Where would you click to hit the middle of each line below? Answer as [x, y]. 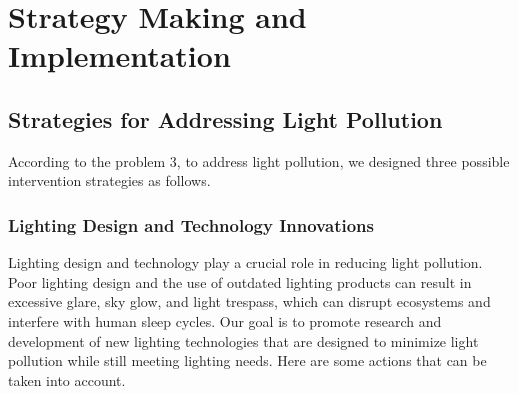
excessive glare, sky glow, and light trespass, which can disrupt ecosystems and [249, 301]
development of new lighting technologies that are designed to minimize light [243, 340]
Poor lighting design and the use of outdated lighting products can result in [240, 281]
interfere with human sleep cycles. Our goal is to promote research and [225, 320]
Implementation [119, 55]
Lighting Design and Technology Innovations [191, 224]
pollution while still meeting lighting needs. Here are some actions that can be [247, 360]
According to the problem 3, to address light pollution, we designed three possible [259, 160]
